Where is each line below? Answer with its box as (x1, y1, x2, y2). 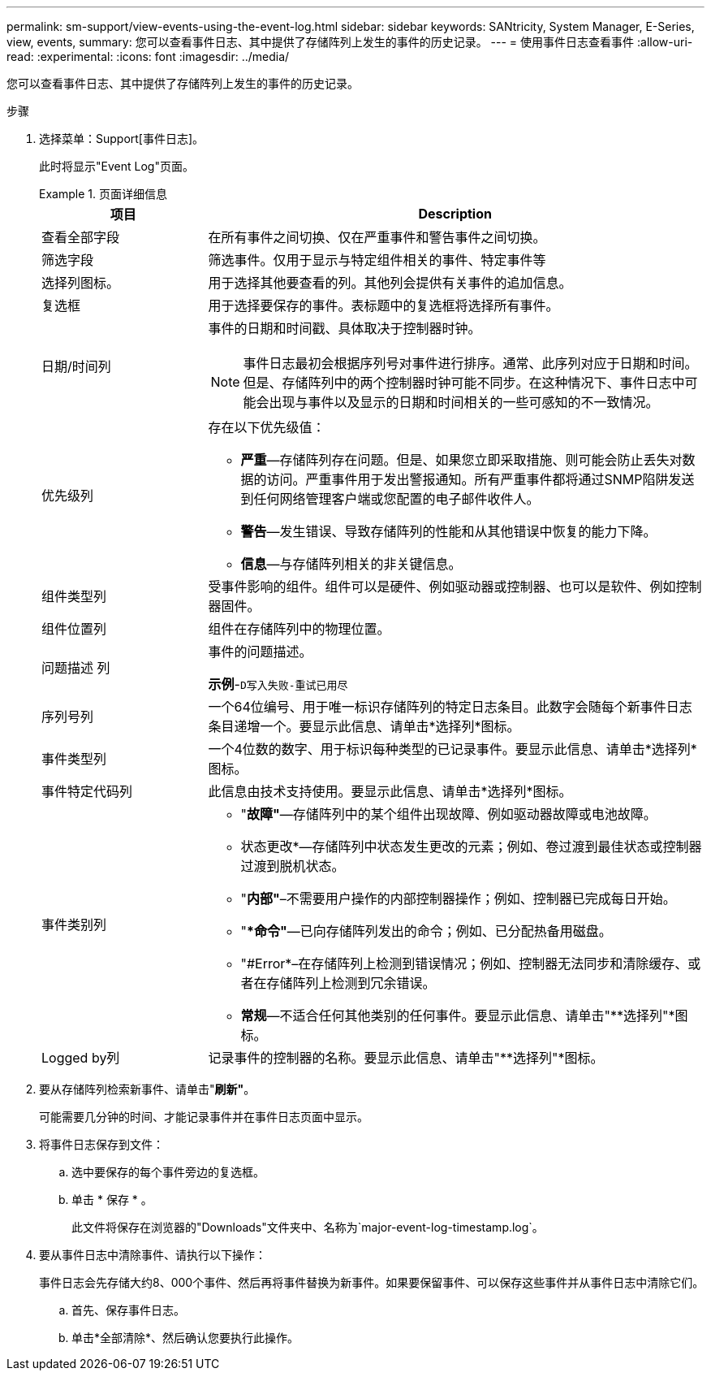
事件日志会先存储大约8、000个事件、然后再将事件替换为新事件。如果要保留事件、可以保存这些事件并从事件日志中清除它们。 (39, 1275, 705, 1289)
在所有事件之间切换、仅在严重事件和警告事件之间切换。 (208, 229, 546, 245)
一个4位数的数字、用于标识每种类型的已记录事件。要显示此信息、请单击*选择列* (208, 741, 697, 757)
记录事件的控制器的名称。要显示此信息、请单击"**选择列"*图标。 (208, 1050, 604, 1066)
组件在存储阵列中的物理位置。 (208, 621, 390, 637)
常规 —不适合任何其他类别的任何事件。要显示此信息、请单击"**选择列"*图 (240, 1007, 688, 1024)
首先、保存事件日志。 (71, 1303, 185, 1317)
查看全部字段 (41, 229, 120, 245)
